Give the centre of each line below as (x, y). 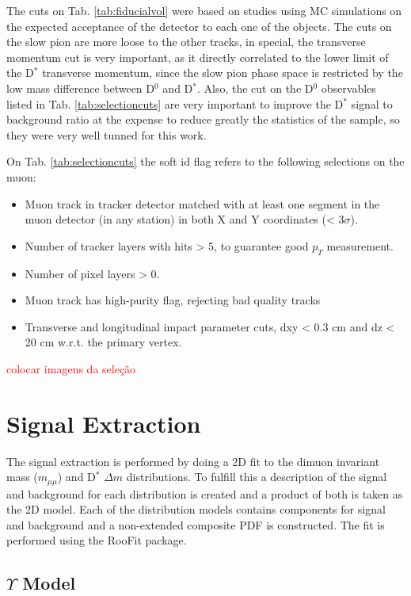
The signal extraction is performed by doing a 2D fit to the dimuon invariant (193, 461)
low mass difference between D (80, 88)
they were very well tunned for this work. (107, 134)
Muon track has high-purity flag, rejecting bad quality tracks (173, 300)
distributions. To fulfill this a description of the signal (257, 477)
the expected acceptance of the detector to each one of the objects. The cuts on (199, 26)
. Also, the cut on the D (255, 88)
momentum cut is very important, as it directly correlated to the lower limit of (198, 57)
